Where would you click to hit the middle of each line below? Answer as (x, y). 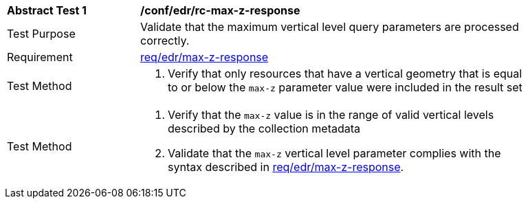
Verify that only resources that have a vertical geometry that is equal (345, 73)
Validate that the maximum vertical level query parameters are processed (330, 27)
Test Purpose (41, 34)
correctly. (165, 41)
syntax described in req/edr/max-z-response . (286, 167)
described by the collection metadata (264, 128)
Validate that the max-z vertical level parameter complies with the (334, 153)
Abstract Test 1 (47, 10)
